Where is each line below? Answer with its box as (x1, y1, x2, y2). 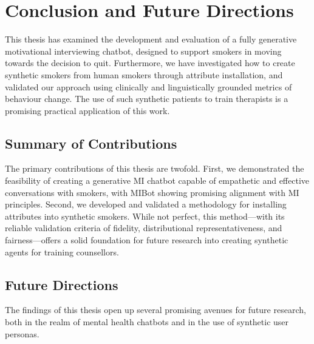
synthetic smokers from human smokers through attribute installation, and (5, 68, 283, 81)
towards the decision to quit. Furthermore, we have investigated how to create (5, 56, 295, 69)
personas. (5, 327, 39, 340)
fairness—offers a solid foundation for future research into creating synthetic (5, 234, 288, 246)
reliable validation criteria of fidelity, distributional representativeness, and (5, 221, 282, 234)
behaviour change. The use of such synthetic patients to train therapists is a (5, 92, 288, 105)
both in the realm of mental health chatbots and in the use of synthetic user (5, 315, 289, 328)
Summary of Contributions (5, 133, 177, 152)
